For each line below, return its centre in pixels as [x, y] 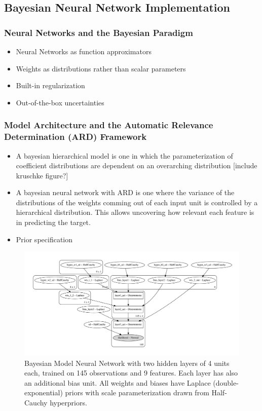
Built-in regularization [50, 85]
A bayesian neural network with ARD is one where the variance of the [125, 192]
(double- [226, 382]
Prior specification [44, 239]
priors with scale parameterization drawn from [137, 393]
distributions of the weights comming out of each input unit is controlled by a [137, 202]
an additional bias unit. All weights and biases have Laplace [118, 382]
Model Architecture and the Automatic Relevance [109, 125]
